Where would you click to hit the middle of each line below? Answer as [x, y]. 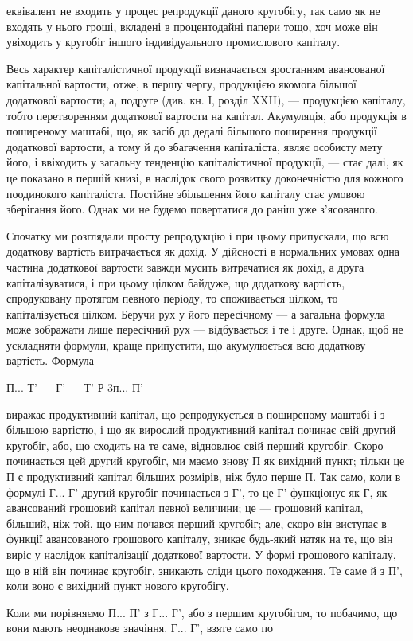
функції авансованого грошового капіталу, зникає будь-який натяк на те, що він [200, 539]
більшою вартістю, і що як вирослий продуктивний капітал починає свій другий [201, 430]
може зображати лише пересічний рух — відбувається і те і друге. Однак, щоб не [205, 329]
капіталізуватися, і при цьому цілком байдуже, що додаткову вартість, [176, 282]
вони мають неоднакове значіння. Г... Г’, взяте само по [140, 628]
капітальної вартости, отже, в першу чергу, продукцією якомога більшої [181, 84]
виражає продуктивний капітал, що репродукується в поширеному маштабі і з [196, 414]
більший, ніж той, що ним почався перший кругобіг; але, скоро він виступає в [197, 523]
